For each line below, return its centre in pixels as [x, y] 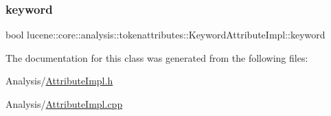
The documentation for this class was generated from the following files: [157, 57]
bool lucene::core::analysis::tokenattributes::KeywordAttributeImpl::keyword [165, 35]
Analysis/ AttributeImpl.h [59, 81]
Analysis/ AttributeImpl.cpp [64, 104]
